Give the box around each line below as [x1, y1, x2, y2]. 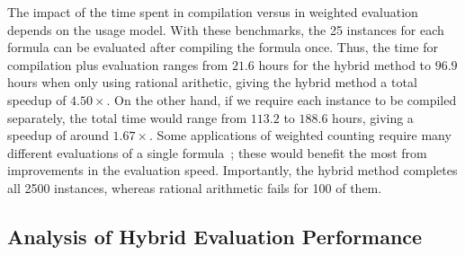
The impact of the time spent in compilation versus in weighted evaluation [7, 3, 418, 21]
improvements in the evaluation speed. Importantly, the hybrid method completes [7, 161, 458, 180]
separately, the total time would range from [7, 108, 247, 127]
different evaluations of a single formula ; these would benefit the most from [7, 143, 427, 162]
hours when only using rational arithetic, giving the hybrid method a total [7, 73, 417, 92]
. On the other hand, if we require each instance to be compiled [106, 90, 457, 109]
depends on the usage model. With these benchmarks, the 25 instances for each [7, 20, 444, 39]
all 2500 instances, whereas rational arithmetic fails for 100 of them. [7, 178, 382, 197]
